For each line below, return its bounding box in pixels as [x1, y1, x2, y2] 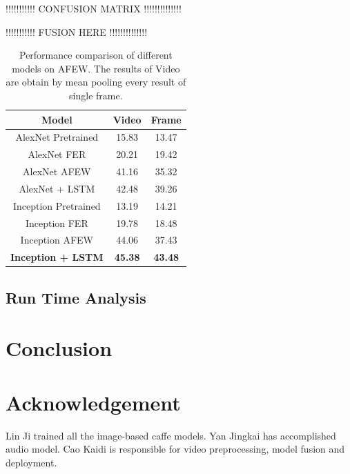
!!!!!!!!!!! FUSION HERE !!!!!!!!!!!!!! [6, 24, 148, 39]
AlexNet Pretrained [15, 130, 99, 144]
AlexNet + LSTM [19, 181, 95, 195]
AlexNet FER [28, 147, 86, 161]
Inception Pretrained [12, 198, 101, 213]
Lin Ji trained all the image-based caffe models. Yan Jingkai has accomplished [6, 428, 336, 442]
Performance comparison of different [19, 48, 173, 62]
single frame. [69, 88, 123, 102]
